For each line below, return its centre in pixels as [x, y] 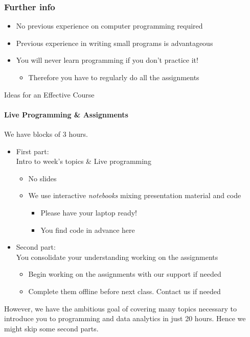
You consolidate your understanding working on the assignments [117, 257]
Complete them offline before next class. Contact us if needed [124, 291]
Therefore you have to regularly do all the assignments [114, 77]
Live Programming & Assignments [66, 114]
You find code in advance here [88, 230]
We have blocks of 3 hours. [46, 134]
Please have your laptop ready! [89, 212]
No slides [42, 178]
